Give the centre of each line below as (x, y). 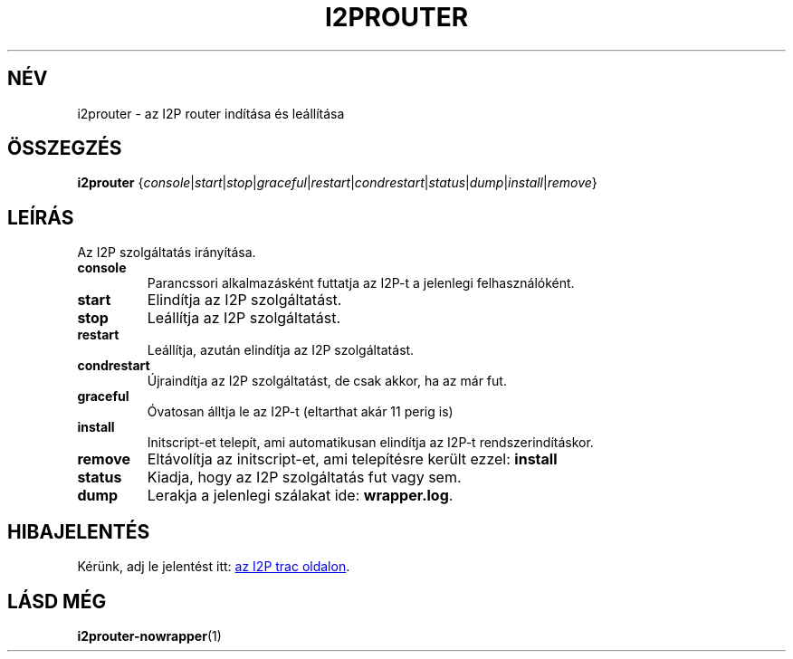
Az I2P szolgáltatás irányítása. (167, 253)
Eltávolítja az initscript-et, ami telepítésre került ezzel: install (352, 459)
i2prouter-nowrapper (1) (149, 635)
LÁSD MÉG (57, 601)
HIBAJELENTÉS (79, 531)
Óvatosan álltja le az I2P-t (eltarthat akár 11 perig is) (300, 412)
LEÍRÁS (41, 217)
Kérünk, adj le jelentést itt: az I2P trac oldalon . (214, 567)
